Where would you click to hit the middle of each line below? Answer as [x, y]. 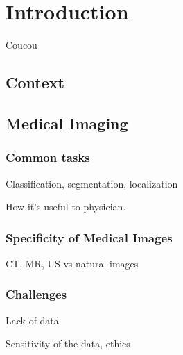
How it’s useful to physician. [66, 207]
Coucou [21, 45]
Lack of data [32, 320]
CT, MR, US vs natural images [72, 263]
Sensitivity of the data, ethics [68, 344]
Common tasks [48, 157]
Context [35, 82]
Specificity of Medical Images [89, 237]
